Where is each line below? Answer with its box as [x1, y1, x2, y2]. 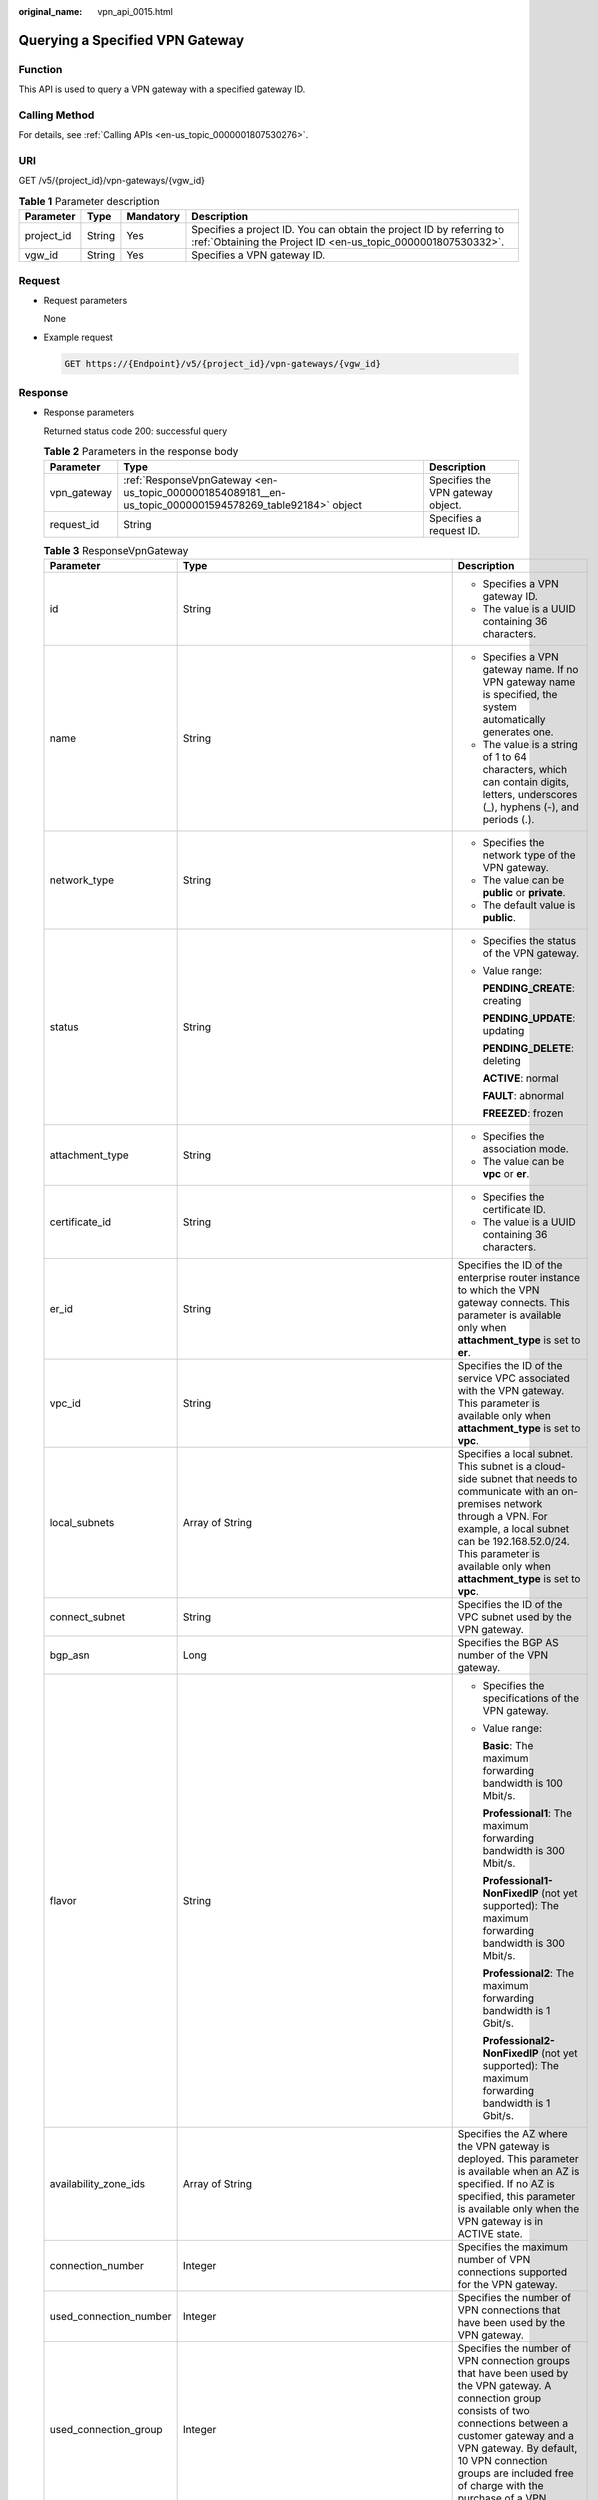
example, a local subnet [457, 1521, 570, 1535]
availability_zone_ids [49, 2176, 146, 2190]
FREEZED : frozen [482, 1106, 564, 1120]
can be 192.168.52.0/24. [457, 1534, 570, 1548]
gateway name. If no [482, 662, 579, 676]
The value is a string [482, 737, 579, 751]
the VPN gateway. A [457, 2378, 552, 2392]
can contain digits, [482, 775, 570, 789]
